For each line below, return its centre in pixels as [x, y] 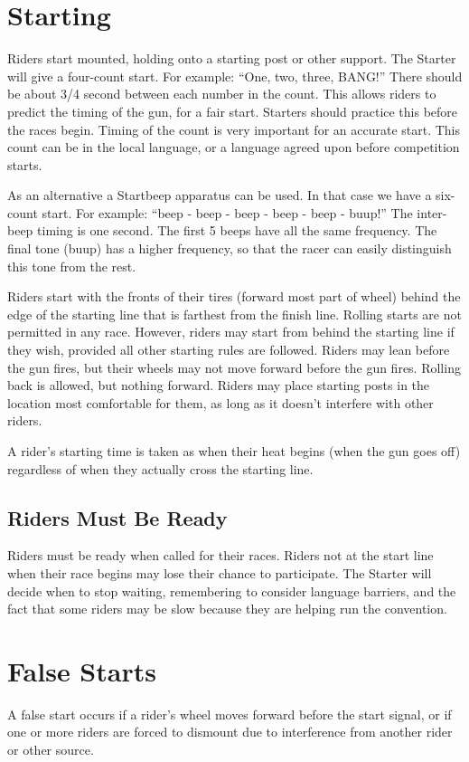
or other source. [51, 750]
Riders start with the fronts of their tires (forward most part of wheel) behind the [234, 296]
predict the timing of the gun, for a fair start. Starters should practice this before [233, 111]
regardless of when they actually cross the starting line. [160, 468]
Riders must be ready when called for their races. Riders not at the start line [220, 555]
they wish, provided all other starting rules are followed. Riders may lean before [229, 350]
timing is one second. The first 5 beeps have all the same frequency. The [237, 230]
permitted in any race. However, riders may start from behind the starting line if [231, 332]
